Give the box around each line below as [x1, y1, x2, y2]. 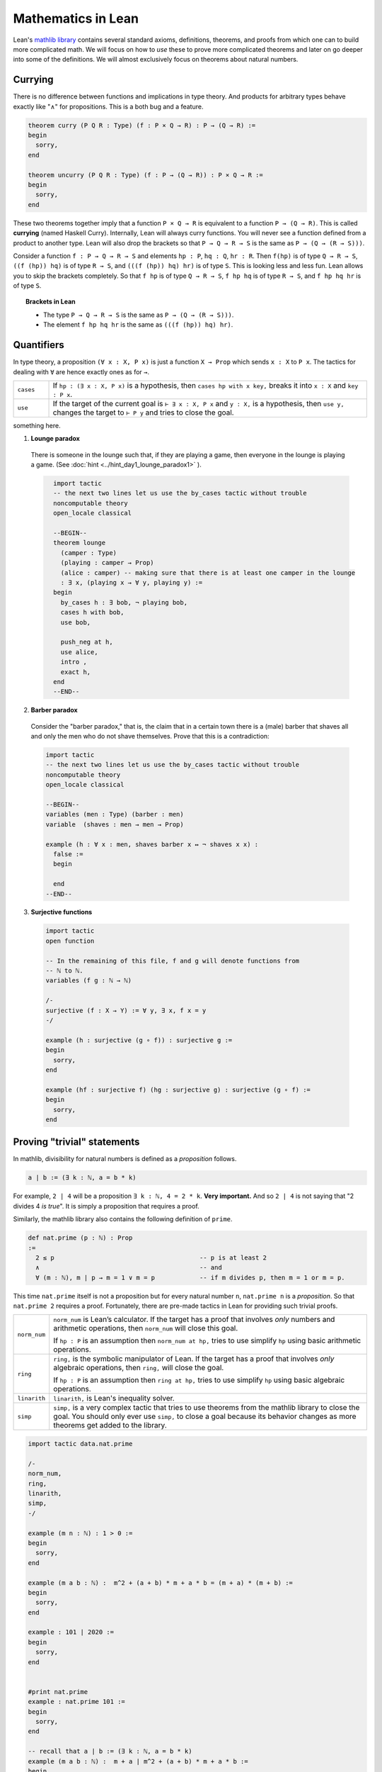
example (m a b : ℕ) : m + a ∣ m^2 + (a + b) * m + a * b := [28, 1757, 248, 1765]
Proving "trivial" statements [13, 1136, 140, 1148]
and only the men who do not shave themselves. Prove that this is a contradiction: [30, 732, 270, 741]
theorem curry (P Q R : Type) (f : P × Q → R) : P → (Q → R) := [28, 121, 256, 129]
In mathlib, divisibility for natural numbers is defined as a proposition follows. [13, 1155, 237, 1163]
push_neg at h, [60, 638, 113, 646]
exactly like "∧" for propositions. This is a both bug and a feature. [13, 102, 204, 111]
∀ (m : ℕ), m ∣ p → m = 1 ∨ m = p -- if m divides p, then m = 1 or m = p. [35, 1273, 346, 1282]
